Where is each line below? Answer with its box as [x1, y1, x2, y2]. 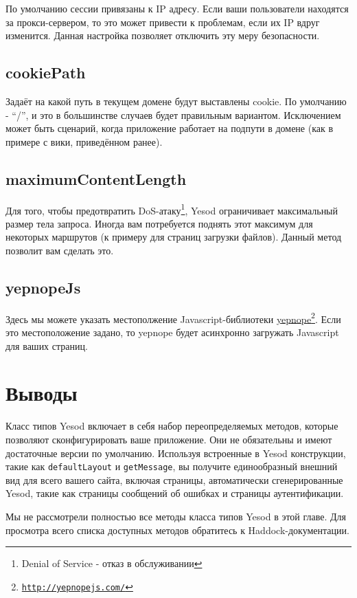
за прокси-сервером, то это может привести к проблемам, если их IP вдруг [5, 14, 320, 29]
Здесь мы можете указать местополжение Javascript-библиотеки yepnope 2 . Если [5, 309, 341, 326]
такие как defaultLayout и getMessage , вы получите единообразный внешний [5, 459, 338, 474]
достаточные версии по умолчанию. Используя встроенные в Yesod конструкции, [5, 445, 346, 460]
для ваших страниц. [5, 338, 88, 353]
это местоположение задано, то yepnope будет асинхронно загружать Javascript [5, 325, 339, 340]
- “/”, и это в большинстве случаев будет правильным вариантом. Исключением [5, 107, 341, 122]
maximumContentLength [5, 168, 187, 189]
